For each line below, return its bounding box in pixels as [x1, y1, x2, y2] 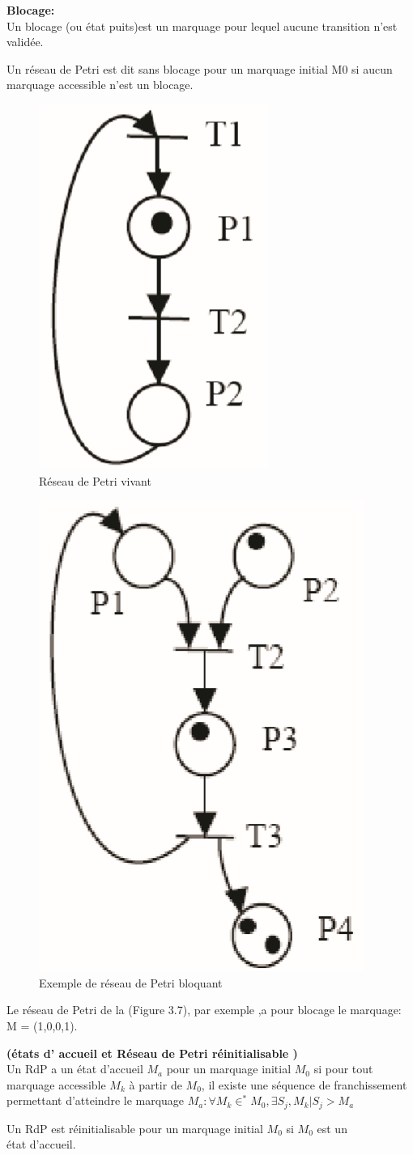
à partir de [129, 1076, 182, 1093]
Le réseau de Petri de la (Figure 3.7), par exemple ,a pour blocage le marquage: [6, 1001, 402, 1018]
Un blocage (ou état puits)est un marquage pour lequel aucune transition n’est [6, 17, 398, 34]
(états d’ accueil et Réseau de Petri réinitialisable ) [6, 1044, 298, 1061]
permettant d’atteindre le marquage [6, 1092, 185, 1109]
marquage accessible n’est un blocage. [6, 76, 194, 93]
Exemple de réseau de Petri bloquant [39, 974, 223, 991]
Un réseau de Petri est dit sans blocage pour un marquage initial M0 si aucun [6, 60, 393, 77]
